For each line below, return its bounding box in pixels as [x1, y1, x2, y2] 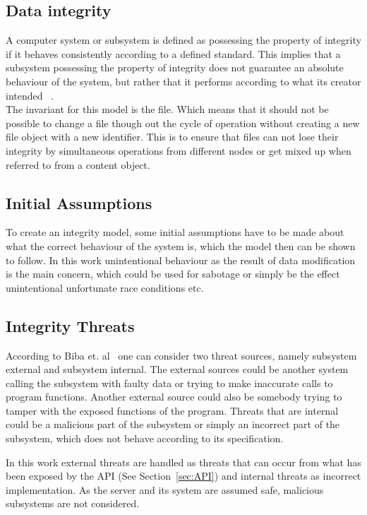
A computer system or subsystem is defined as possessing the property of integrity [6, 32, 361, 47]
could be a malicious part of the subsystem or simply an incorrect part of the [6, 417, 340, 432]
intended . [6, 88, 54, 102]
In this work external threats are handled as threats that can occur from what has [6, 454, 361, 469]
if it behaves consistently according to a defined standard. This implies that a [6, 46, 341, 61]
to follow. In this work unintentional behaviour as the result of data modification [6, 252, 356, 267]
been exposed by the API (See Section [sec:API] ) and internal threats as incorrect [6, 468, 361, 483]
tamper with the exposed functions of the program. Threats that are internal [6, 403, 339, 418]
